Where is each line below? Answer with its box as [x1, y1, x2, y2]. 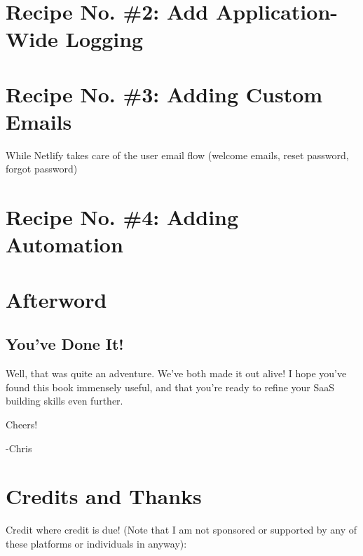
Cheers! [6, 416, 38, 431]
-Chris [6, 440, 32, 455]
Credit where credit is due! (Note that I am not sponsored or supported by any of [6, 522, 357, 537]
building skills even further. [6, 393, 123, 408]
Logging [65, 25, 144, 53]
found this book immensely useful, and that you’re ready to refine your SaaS [6, 379, 335, 394]
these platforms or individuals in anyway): [6, 536, 187, 550]
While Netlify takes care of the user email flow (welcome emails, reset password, [6, 147, 349, 162]
